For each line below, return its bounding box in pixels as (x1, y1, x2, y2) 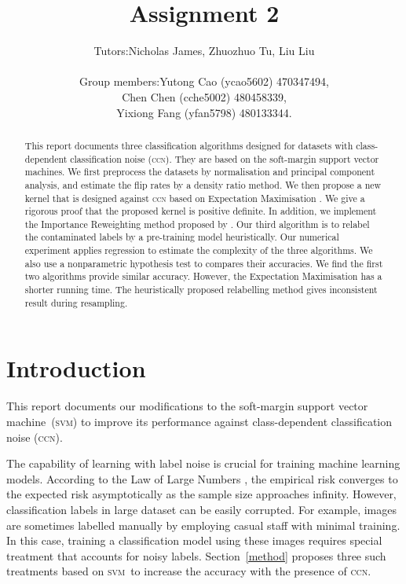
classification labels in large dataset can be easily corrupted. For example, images (6, 501, 397, 517)
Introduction (6, 352, 146, 384)
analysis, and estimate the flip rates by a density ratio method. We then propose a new (24, 178, 382, 191)
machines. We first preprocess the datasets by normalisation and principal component (24, 165, 375, 178)
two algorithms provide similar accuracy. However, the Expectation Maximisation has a (24, 270, 382, 283)
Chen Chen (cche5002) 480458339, (122, 88, 287, 105)
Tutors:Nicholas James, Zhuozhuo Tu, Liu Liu (93, 42, 315, 59)
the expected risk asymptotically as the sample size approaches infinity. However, (6, 486, 397, 502)
